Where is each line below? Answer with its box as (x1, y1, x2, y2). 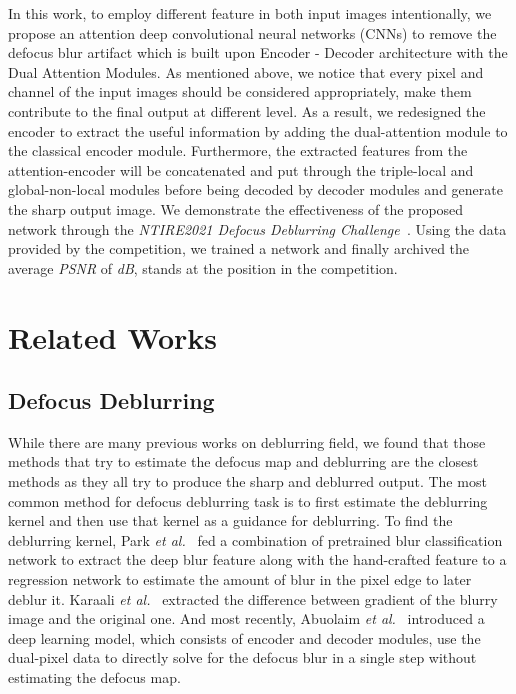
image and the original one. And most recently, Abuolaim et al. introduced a (8, 608, 485, 629)
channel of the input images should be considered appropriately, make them (8, 81, 472, 102)
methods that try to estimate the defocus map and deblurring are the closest (8, 451, 479, 472)
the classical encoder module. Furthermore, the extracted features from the (8, 140, 468, 161)
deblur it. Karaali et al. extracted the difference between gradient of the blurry (8, 588, 498, 609)
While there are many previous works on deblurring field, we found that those (8, 431, 486, 452)
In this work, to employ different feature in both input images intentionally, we (8, 3, 492, 23)
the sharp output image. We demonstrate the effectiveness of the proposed (8, 198, 464, 219)
